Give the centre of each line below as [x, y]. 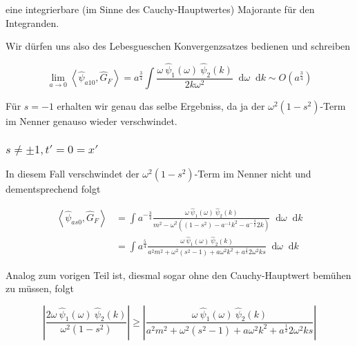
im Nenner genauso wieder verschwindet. [91, 121]
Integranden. [32, 22]
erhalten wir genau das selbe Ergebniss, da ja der [161, 106]
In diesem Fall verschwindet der [73, 174]
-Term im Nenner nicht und [253, 174]
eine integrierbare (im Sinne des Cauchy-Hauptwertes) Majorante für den [160, 9]
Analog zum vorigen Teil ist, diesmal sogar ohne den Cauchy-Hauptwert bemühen [178, 275]
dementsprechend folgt [53, 189]
